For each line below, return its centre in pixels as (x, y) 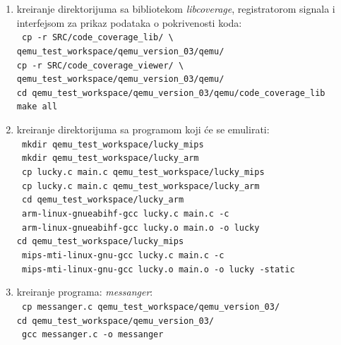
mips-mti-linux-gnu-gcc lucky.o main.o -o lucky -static (158, 269)
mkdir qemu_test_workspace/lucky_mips (113, 144)
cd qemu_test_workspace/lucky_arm (103, 200)
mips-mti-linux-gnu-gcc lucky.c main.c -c (123, 255)
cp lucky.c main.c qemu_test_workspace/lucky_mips (143, 172)
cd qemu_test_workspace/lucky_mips (100, 242)
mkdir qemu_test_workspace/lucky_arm (110, 158)
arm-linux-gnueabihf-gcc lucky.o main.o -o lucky (140, 228)
